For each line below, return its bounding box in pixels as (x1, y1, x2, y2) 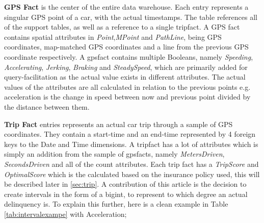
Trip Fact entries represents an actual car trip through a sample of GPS (4, 118, 233, 129)
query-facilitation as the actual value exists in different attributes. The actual (4, 71, 246, 82)
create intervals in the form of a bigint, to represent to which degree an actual (4, 188, 248, 199)
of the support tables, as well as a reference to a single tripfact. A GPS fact (4, 21, 240, 32)
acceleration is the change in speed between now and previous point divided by (4, 91, 251, 102)
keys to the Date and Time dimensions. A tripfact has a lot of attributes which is (4, 138, 258, 149)
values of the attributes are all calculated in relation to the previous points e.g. (4, 81, 251, 92)
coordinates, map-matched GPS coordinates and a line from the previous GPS (4, 41, 249, 52)
